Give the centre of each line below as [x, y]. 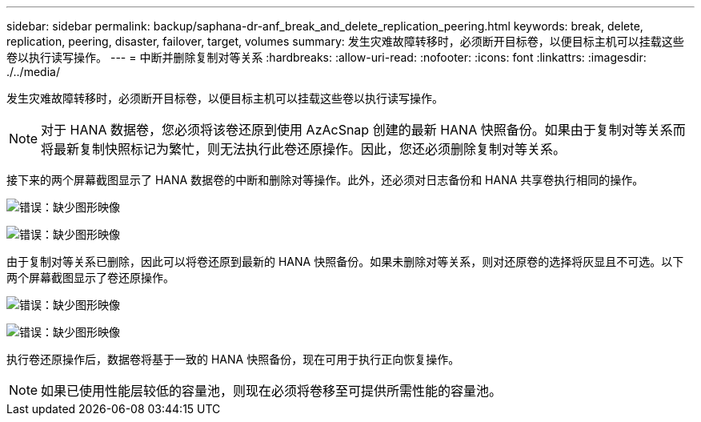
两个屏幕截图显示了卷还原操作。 [90, 277]
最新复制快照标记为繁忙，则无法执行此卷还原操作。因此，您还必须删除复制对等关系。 [310, 149]
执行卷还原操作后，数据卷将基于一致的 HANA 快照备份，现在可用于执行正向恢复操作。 [233, 359]
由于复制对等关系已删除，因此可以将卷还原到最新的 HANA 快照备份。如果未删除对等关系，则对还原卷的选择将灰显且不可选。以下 [345, 261]
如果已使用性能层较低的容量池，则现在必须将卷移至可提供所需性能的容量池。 [272, 391]
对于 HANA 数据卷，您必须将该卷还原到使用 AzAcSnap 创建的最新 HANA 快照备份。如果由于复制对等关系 [357, 130]
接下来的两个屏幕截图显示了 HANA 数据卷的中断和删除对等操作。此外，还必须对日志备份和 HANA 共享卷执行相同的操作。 [325, 180]
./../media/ [33, 72]
